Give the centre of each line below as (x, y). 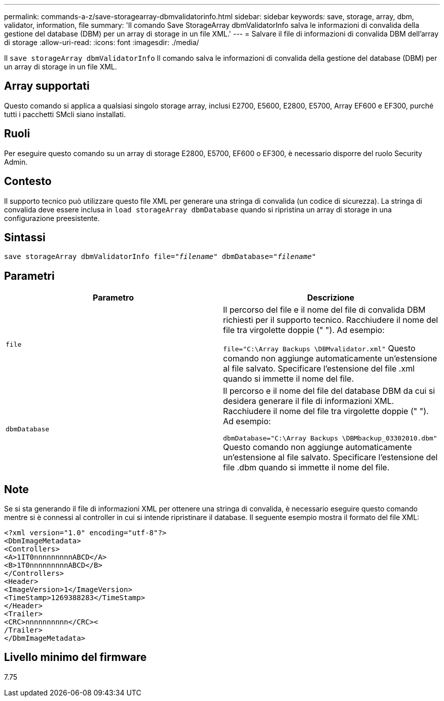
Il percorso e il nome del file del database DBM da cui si (329, 391)
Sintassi (25, 237)
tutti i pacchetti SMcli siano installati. (65, 114)
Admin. (16, 162)
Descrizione (331, 298)
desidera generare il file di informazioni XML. (309, 401)
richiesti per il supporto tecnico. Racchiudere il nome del (331, 320)
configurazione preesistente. (52, 218)
